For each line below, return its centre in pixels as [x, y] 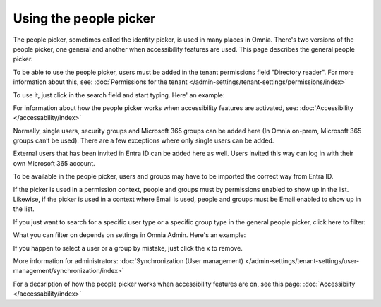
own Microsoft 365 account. [54, 163]
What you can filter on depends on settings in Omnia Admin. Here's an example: [129, 235]
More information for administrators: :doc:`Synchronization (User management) [128, 260]
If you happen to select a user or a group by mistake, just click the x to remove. [128, 248]
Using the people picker [84, 18]
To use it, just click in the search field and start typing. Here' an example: [119, 95]
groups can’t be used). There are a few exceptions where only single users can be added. [144, 140]
